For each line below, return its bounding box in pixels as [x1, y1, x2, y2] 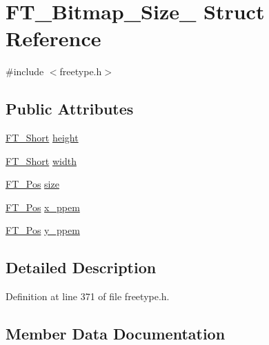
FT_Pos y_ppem [6, 223, 80, 237]
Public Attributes [6, 98, 134, 119]
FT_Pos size [6, 177, 59, 191]
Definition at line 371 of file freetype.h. [6, 289, 170, 304]
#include [6, 64, 44, 79]
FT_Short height [6, 130, 79, 145]
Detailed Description [6, 257, 157, 278]
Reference [6, 24, 101, 52]
